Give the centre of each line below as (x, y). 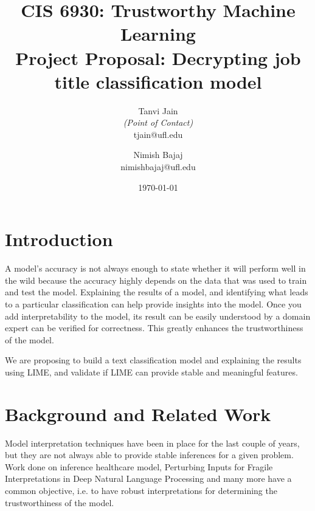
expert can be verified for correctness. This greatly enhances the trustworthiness (154, 328)
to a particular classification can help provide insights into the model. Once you (153, 304)
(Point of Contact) (158, 122)
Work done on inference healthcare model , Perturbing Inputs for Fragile (139, 466)
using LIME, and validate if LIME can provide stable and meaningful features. (151, 372)
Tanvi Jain (158, 110)
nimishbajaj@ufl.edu (158, 167)
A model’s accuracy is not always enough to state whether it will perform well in (155, 268)
